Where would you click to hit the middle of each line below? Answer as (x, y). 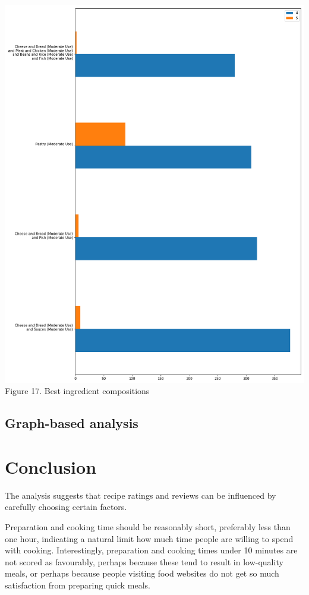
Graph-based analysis (72, 423)
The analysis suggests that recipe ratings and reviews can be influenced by (141, 495)
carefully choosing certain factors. (66, 507)
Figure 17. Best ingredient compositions (77, 391)
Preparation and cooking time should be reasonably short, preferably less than (148, 527)
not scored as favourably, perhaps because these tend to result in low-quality (144, 561)
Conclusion (51, 466)
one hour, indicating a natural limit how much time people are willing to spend (149, 538)
